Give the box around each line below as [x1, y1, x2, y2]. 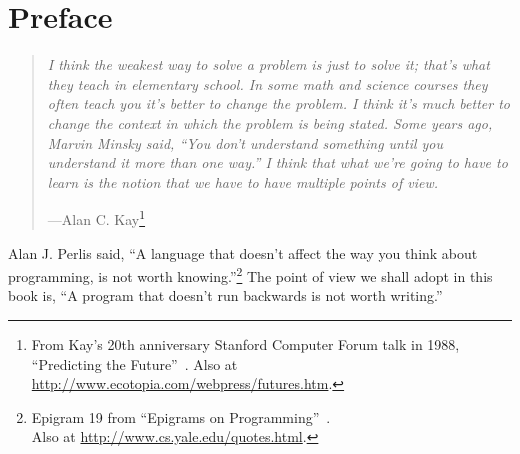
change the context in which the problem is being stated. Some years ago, [47, 112, 493, 133]
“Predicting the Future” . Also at [31, 353, 238, 374]
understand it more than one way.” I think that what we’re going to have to [47, 152, 508, 173]
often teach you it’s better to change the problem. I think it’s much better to [47, 93, 510, 114]
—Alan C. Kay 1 [47, 206, 146, 229]
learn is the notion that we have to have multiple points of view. [47, 171, 438, 192]
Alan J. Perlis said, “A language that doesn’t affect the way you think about [8, 242, 478, 263]
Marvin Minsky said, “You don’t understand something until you [47, 132, 444, 153]
